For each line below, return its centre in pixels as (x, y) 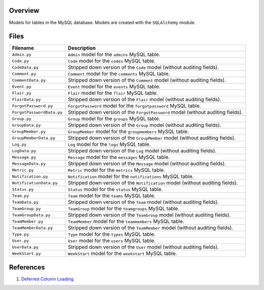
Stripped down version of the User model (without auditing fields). (143, 247)
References (27, 267)
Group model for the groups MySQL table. (114, 119)
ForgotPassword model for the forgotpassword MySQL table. (134, 106)
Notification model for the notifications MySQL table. (131, 177)
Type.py (21, 234)
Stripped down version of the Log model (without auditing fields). (142, 151)
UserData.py (25, 247)
